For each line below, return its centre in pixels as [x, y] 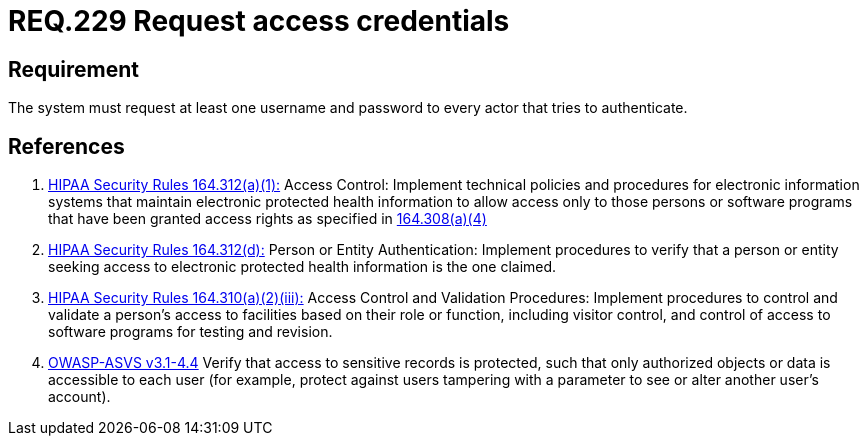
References [66, 146]
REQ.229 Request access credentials [259, 21]
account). [79, 397]
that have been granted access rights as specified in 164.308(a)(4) [267, 219]
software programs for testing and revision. [190, 332]
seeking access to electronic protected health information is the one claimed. [302, 267]
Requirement [74, 69]
